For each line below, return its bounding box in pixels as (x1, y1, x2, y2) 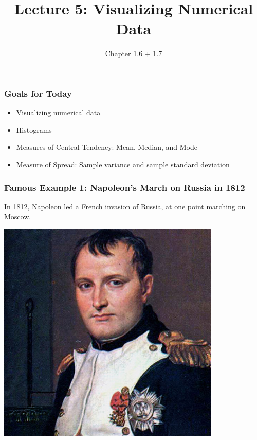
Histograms (16, 124, 52, 135)
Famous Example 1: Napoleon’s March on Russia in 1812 (4, 181, 245, 193)
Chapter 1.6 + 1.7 (105, 48, 162, 59)
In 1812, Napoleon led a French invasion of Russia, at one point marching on (4, 201, 246, 212)
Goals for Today (4, 86, 72, 99)
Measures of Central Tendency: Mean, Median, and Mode (16, 142, 197, 152)
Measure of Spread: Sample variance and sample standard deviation (16, 159, 230, 169)
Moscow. (4, 211, 31, 222)
